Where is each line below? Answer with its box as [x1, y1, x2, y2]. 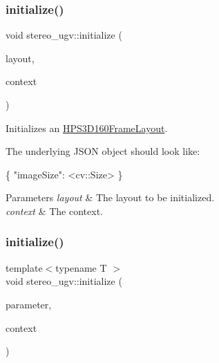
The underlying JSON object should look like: [6, 144, 200, 158]
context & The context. [6, 203, 103, 218]
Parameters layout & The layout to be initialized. [6, 190, 215, 205]
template [6, 260, 43, 274]
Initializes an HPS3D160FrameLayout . [6, 120, 168, 135]
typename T [55, 260, 107, 274]
